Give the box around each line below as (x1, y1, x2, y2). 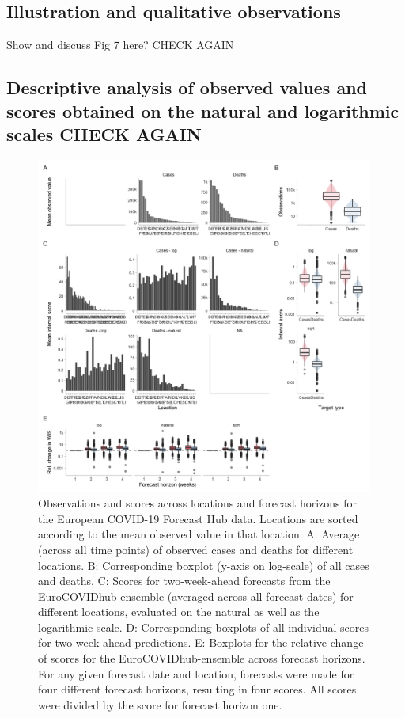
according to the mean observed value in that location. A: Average (38, 526, 360, 542)
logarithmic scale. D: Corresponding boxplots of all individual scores (38, 618, 369, 635)
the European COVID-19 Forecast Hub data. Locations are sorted (38, 510, 358, 526)
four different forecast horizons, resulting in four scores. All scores (38, 681, 357, 697)
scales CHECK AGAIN (6, 121, 202, 146)
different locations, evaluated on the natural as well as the (38, 603, 320, 620)
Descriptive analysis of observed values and (6, 75, 367, 100)
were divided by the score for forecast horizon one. (38, 696, 282, 712)
